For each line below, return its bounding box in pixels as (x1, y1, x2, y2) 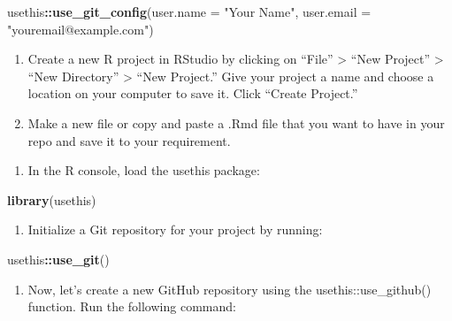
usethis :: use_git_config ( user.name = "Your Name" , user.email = (7, 3, 372, 20)
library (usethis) (7, 190, 96, 209)
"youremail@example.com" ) (7, 19, 154, 38)
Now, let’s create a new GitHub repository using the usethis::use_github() (27, 279, 432, 298)
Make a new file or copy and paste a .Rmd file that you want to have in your (27, 113, 445, 132)
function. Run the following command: (27, 297, 236, 316)
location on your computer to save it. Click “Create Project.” (27, 84, 358, 103)
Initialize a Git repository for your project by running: (27, 220, 323, 239)
